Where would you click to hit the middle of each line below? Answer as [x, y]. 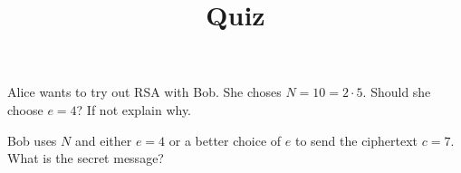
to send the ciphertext [356, 140]
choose [25, 109]
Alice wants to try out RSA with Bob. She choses [144, 92]
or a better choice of [225, 140]
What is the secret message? [86, 158]
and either [103, 140]
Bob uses [32, 140]
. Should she [397, 92]
